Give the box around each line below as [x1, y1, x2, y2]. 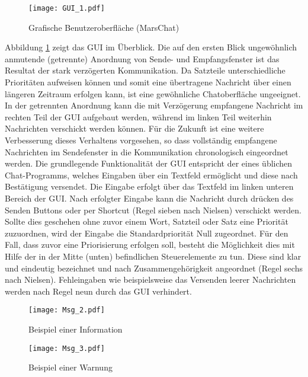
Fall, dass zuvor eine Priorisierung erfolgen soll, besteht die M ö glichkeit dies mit [5, 238, 295, 251]
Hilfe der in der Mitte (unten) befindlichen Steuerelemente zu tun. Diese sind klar [5, 250, 301, 262]
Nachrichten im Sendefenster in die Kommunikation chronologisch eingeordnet [5, 145, 288, 158]
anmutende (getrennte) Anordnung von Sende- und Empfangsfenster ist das [5, 52, 280, 65]
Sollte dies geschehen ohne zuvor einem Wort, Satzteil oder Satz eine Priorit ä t [5, 215, 288, 228]
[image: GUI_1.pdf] [28, 4, 105, 12]
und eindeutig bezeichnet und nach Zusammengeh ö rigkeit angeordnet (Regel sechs [5, 261, 303, 274]
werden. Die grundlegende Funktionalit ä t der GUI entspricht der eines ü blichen [5, 157, 293, 170]
